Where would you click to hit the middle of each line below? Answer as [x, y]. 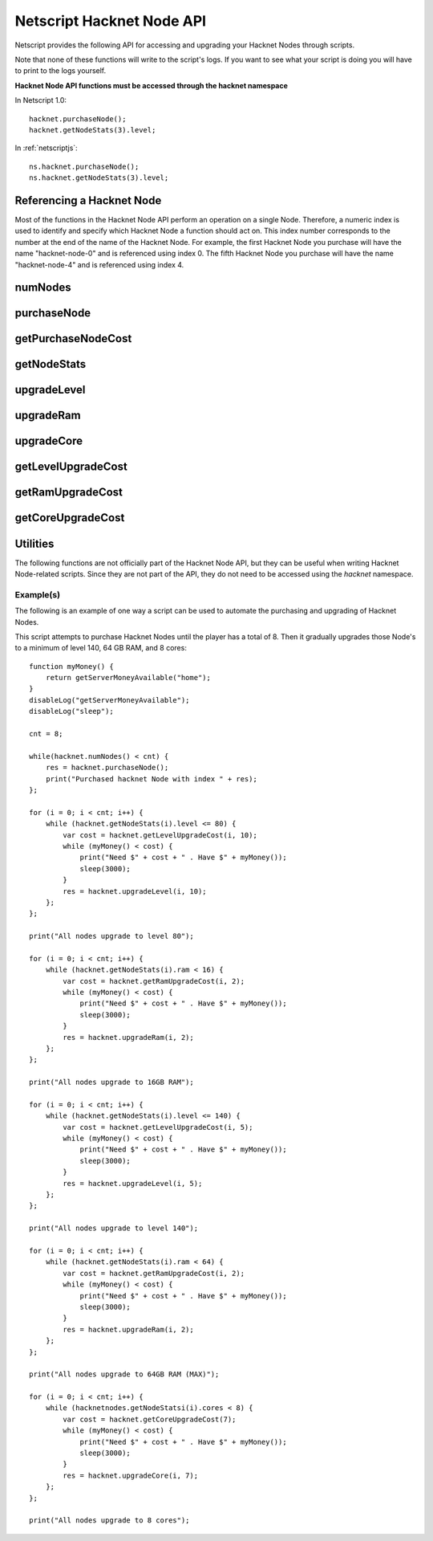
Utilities [34, 543]
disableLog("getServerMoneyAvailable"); [109, 700]
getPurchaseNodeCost [73, 338]
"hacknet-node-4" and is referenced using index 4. [99, 264]
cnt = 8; [46, 734]
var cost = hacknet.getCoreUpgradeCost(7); [150, 1419]
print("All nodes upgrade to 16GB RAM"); [111, 1082]
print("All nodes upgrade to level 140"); [114, 1228]
